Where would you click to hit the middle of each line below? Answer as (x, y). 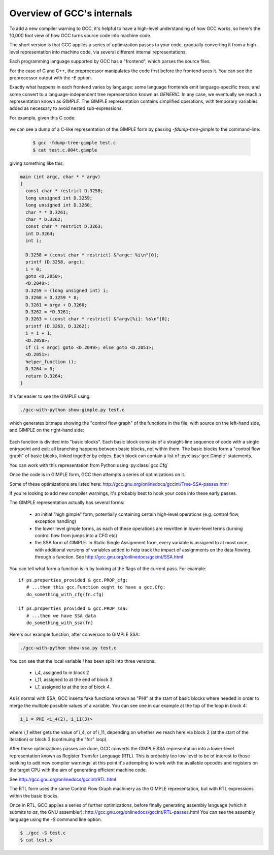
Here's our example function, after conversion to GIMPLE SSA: (75, 634)
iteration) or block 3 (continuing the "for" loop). (59, 739)
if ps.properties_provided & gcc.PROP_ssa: (73, 609)
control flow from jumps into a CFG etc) (76, 535)
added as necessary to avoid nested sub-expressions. (66, 108)
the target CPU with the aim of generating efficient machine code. (78, 770)
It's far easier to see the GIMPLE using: (50, 396)
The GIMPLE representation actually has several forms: (67, 503)
